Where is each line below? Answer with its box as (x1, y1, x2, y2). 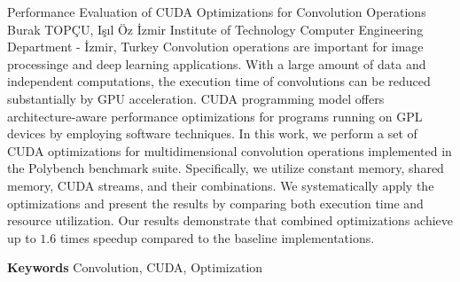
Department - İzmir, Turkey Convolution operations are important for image (7, 37, 424, 56)
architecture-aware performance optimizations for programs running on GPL (7, 106, 423, 125)
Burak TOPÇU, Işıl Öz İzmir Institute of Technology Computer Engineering (7, 20, 424, 38)
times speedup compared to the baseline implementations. (59, 228, 375, 247)
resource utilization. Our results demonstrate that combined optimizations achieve (7, 211, 454, 230)
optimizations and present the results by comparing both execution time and (7, 193, 424, 212)
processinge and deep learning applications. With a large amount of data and (7, 54, 426, 73)
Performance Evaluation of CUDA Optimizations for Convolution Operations (7, 3, 426, 20)
